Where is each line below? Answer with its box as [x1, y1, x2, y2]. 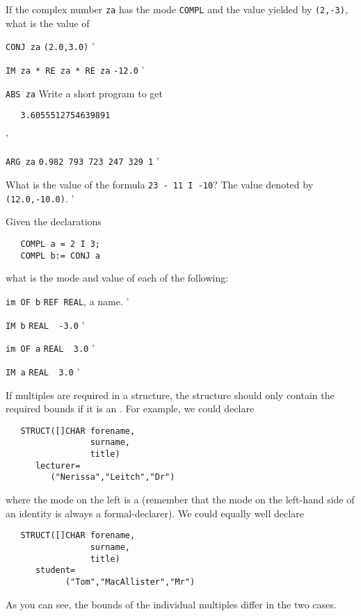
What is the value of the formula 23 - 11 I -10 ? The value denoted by [6, 177, 314, 192]
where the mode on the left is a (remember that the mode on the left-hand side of [6, 492, 355, 507]
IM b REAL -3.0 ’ [6, 317, 85, 332]
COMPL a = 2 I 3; [20, 239, 101, 250]
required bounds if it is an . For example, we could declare [6, 401, 255, 416]
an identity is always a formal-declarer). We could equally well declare [6, 505, 304, 520]
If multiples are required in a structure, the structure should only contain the [6, 387, 335, 402]
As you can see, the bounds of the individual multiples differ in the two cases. [6, 597, 337, 611]
